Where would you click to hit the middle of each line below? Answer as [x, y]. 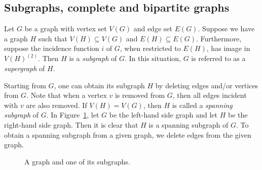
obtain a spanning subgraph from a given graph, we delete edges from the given [128, 134]
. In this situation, [153, 58]
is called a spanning [202, 105]
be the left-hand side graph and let [163, 115]
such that [53, 38]
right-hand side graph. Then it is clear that [71, 124]
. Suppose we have [226, 29]
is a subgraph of [93, 58]
